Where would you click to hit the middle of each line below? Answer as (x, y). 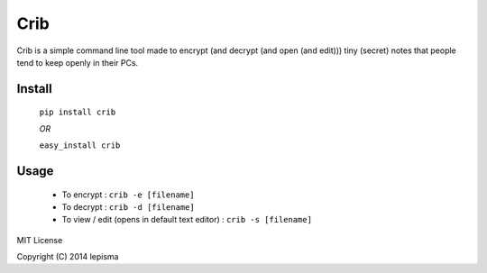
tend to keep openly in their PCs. (78, 62)
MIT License (40, 240)
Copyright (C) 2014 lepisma (68, 257)
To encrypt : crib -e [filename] (128, 195)
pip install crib (78, 112)
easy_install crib (80, 146)
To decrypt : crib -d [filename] (129, 206)
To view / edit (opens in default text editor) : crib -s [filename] (187, 220)
